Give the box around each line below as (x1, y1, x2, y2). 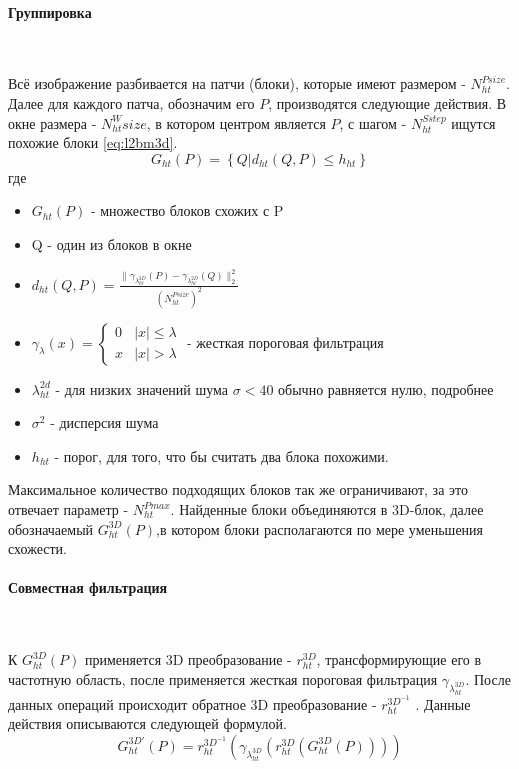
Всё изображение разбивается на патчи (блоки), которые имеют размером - (8, 73, 466, 94)
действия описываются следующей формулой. (8, 713, 287, 734)
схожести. (8, 538, 67, 559)
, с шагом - (339, 112, 407, 133)
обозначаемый (8, 518, 94, 539)
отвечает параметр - (8, 499, 129, 520)
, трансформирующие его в (316, 649, 482, 670)
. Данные (415, 693, 471, 714)
